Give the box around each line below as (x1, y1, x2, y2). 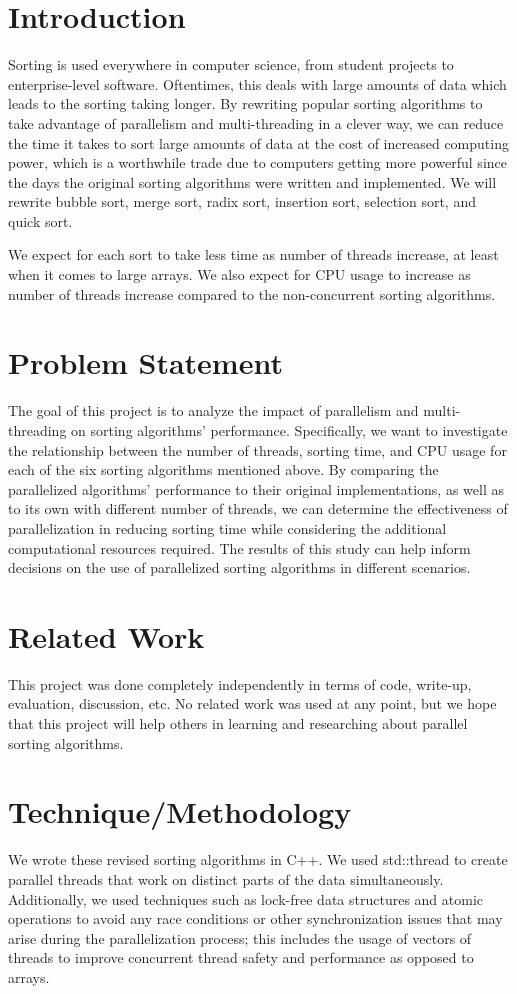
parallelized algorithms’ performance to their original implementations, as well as (8, 478, 504, 499)
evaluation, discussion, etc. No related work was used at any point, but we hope (8, 693, 497, 714)
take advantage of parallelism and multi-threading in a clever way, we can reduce (8, 112, 504, 133)
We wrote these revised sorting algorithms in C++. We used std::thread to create (8, 849, 508, 870)
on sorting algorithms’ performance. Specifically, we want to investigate (71, 419, 508, 440)
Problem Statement (8, 342, 283, 383)
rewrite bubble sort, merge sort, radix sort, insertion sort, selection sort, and (8, 191, 476, 212)
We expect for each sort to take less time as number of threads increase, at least (8, 244, 499, 265)
